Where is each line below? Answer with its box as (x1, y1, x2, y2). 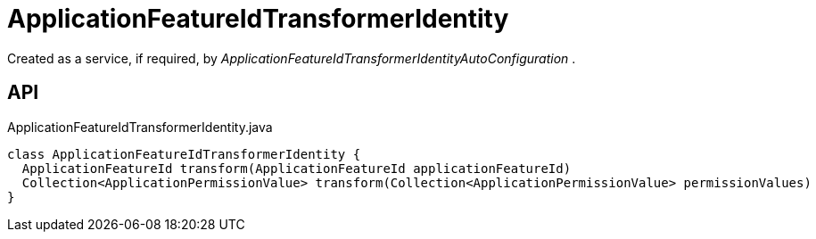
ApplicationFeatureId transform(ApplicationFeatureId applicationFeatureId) (21, 161, 572, 176)
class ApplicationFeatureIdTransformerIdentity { (7, 146, 361, 161)
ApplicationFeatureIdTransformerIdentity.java (7, 119, 273, 135)
